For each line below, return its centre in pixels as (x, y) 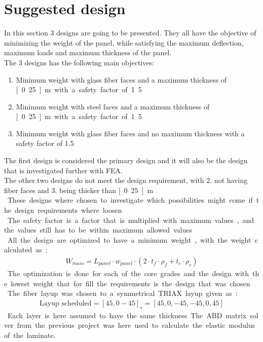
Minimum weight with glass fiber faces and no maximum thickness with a (130, 133)
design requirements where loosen (68, 210)
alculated (18, 250)
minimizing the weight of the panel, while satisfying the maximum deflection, (124, 42)
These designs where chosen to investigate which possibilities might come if (130, 200)
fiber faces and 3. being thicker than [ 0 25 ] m (79, 190)
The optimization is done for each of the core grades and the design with (128, 273)
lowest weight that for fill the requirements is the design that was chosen (130, 283)
